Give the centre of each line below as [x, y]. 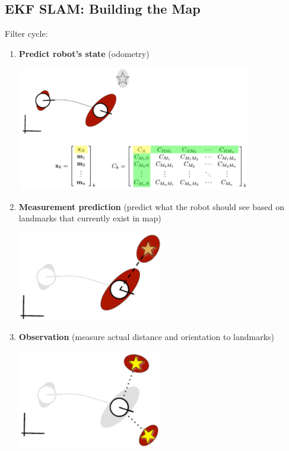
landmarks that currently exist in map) [90, 218]
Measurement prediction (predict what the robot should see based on [152, 206]
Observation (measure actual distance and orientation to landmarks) [147, 337]
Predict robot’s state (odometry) [84, 53]
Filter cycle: [26, 34]
